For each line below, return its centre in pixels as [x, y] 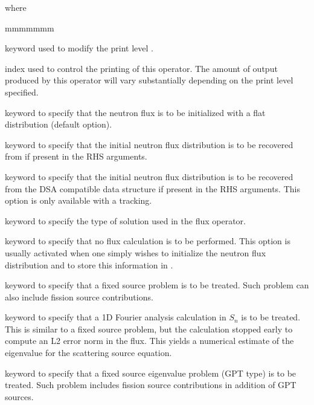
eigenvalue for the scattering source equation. [88, 353]
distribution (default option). [59, 124]
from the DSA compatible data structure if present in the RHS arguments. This [152, 188]
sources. [19, 396]
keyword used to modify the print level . [79, 48]
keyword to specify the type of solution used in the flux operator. [125, 220]
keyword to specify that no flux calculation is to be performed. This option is [148, 241]
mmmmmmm [30, 28]
